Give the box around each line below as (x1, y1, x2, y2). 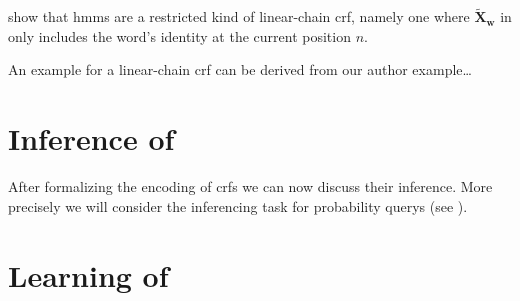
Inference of (8, 118, 175, 159)
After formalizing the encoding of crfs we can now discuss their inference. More (8, 176, 493, 197)
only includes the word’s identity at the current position (8, 25, 351, 46)
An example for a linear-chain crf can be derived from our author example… (8, 59, 472, 80)
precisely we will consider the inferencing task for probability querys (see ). (8, 195, 468, 216)
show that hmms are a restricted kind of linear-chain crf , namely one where (8, 6, 470, 27)
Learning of (8, 254, 169, 295)
